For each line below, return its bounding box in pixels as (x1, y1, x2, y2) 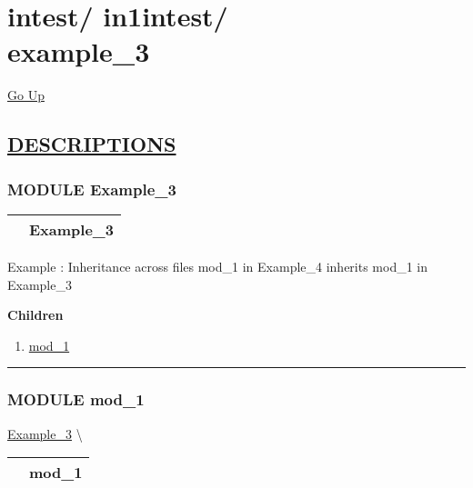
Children (7, 305, 64, 324)
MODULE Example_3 (7, 177, 176, 200)
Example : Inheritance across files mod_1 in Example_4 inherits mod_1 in (7, 256, 428, 275)
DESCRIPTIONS (7, 130, 176, 158)
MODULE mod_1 (7, 388, 145, 411)
